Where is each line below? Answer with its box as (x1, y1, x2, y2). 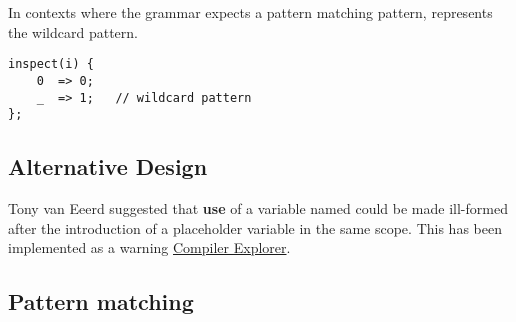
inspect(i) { (8, 57, 94, 72)
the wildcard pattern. (8, 21, 138, 42)
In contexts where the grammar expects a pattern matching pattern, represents (8, 2, 493, 22)
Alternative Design (8, 151, 208, 182)
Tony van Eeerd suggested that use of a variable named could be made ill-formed (8, 198, 508, 219)
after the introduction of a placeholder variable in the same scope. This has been (8, 217, 502, 238)
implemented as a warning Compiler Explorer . (8, 237, 291, 258)
